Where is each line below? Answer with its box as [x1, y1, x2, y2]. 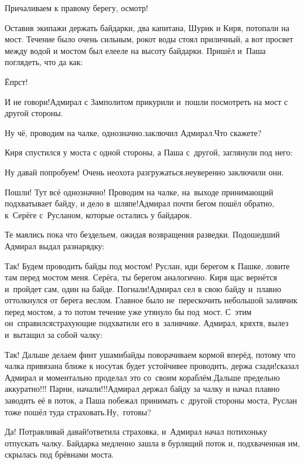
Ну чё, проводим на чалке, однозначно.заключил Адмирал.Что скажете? [5, 126, 262, 138]
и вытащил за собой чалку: [5, 328, 103, 341]
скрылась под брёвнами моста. [5, 448, 114, 460]
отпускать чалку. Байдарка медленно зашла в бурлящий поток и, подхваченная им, [5, 436, 300, 449]
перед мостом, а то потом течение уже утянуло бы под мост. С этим [5, 305, 252, 317]
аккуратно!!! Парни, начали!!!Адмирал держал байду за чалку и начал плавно [5, 382, 280, 395]
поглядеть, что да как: [5, 56, 83, 68]
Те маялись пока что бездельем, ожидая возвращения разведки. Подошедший [5, 228, 280, 241]
